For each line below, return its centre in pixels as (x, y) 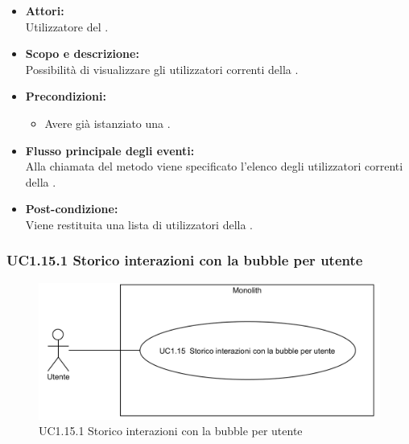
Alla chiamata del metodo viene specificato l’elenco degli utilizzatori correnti (214, 166)
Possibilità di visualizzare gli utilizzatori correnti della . (162, 69)
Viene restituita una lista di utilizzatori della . (139, 224)
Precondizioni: (66, 96)
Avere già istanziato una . (107, 123)
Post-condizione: (72, 209)
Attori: (45, 10)
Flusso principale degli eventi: (110, 150)
